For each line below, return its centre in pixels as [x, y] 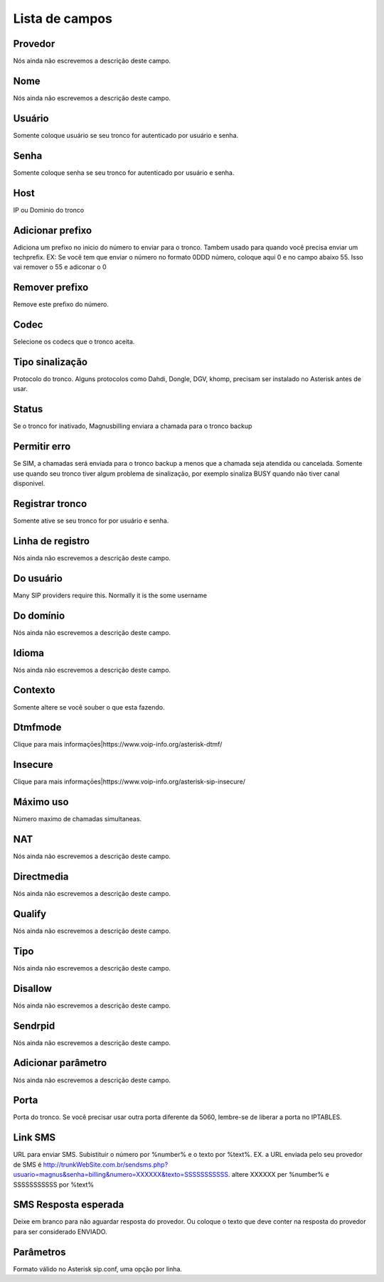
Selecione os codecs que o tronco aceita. [74, 342]
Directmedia [41, 876]
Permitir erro [42, 447]
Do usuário [38, 578]
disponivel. [29, 484]
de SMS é [27, 1164]
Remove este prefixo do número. [61, 304]
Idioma [29, 653]
